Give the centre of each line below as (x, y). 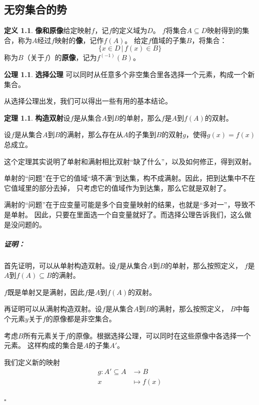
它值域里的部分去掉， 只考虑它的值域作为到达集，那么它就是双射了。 (117, 187)
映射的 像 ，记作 (79, 40)
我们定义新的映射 (32, 362)
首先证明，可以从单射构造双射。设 (60, 265)
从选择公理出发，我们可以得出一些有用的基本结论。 (88, 101)
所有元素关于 (44, 335)
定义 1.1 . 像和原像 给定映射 (48, 30)
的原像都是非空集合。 (81, 319)
